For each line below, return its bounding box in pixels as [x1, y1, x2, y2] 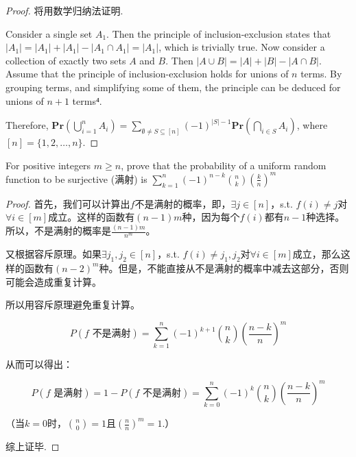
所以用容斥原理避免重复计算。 [5, 297, 140, 312]
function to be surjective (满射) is [5, 171, 147, 186]
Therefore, [5, 118, 49, 132]
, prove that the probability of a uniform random [121, 158, 327, 172]
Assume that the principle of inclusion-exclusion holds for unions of [5, 66, 289, 81]
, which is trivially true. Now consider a [158, 40, 325, 54]
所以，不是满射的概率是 [5, 223, 111, 238]
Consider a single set [5, 26, 93, 40]
